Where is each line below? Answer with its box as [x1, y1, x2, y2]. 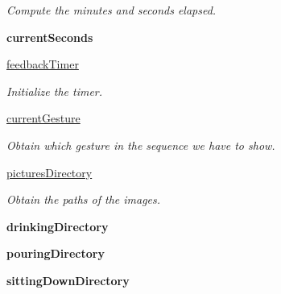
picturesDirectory [6, 164, 93, 180]
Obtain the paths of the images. [6, 191, 161, 208]
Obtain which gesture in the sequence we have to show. [6, 136, 275, 153]
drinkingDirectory [6, 217, 109, 234]
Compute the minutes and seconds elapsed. [6, 2, 217, 18]
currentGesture [6, 110, 81, 126]
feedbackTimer [6, 56, 79, 72]
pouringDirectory [6, 245, 105, 262]
